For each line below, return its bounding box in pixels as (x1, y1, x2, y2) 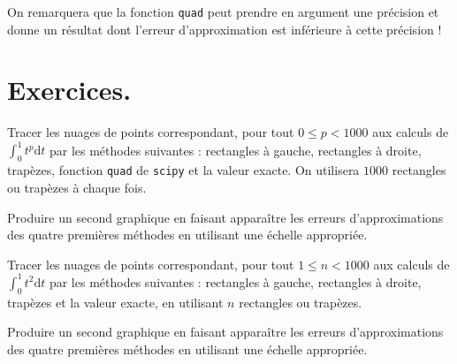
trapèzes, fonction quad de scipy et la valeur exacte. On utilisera (7, 161, 360, 179)
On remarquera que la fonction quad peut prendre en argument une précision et (7, 3, 439, 20)
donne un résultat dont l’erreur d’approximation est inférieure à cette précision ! (7, 19, 442, 38)
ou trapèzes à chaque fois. (7, 178, 147, 196)
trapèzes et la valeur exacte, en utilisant (7, 292, 224, 311)
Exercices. (7, 72, 132, 108)
